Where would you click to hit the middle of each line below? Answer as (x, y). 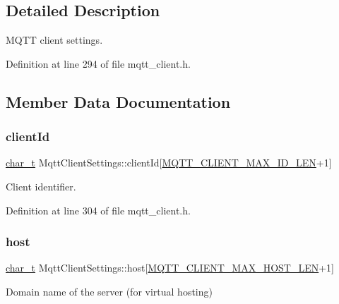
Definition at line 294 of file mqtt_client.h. (98, 63)
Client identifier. (41, 186)
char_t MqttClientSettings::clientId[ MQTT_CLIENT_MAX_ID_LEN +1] (169, 163)
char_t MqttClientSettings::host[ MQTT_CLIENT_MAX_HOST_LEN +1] (170, 268)
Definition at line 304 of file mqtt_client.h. (98, 210)
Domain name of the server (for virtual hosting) (109, 291)
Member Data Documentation (118, 101)
